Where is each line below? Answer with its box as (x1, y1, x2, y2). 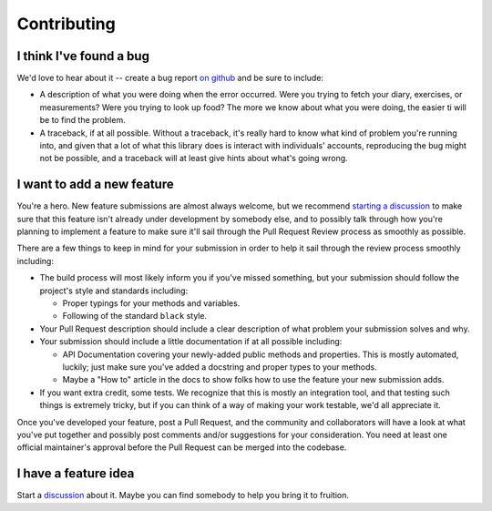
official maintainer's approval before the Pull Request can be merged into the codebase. (16, 442, 347, 453)
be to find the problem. (39, 115, 127, 126)
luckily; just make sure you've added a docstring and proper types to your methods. (62, 362, 377, 373)
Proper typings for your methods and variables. (62, 298, 241, 309)
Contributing (16, 14, 116, 34)
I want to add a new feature (16, 177, 174, 192)
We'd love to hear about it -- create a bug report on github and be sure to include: (16, 73, 323, 84)
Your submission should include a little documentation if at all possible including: (39, 336, 343, 347)
